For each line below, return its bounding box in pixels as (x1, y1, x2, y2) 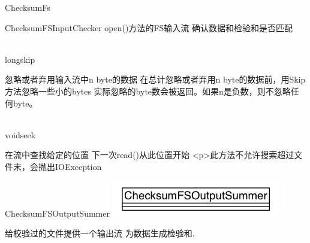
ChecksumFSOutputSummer (5, 206, 110, 219)
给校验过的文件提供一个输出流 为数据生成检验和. (5, 227, 195, 239)
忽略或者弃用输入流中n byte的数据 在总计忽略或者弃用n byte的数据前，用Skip (5, 73, 306, 86)
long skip (5, 53, 35, 65)
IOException (55, 160, 102, 172)
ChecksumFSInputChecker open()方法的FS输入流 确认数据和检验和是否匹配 (5, 21, 293, 34)
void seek (5, 128, 36, 141)
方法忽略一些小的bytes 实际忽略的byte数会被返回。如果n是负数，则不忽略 (5, 84, 291, 97)
